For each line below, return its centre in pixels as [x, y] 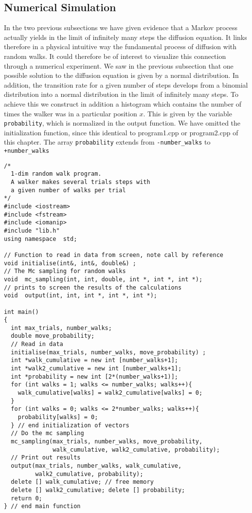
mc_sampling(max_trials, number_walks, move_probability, [107, 442]
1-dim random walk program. [56, 174]
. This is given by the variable [188, 113]
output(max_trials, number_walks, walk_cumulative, [96, 466]
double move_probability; [53, 336]
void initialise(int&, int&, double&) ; [70, 263]
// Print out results [46, 458]
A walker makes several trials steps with [81, 182]
